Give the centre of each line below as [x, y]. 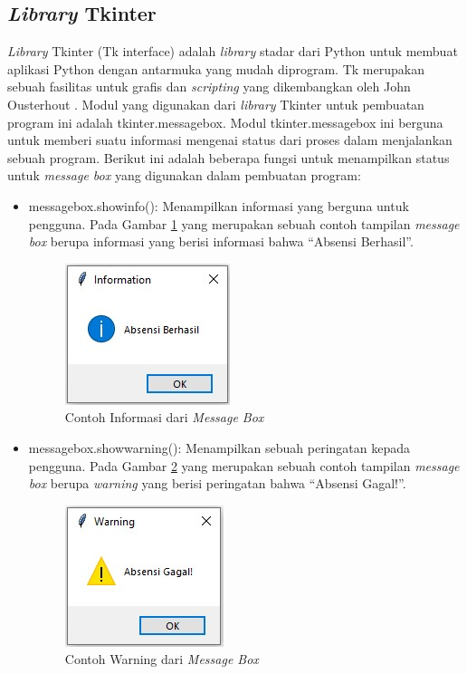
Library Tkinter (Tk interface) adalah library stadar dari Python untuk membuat [233, 51]
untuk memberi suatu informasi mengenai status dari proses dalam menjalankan [230, 140]
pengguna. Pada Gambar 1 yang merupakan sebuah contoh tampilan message [244, 223]
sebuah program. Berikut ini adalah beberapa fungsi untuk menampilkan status [229, 157]
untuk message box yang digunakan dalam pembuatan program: [184, 175]
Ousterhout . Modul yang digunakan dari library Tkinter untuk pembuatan [216, 104]
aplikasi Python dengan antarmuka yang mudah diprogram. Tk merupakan [216, 68]
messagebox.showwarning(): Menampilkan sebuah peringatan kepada [219, 447]
